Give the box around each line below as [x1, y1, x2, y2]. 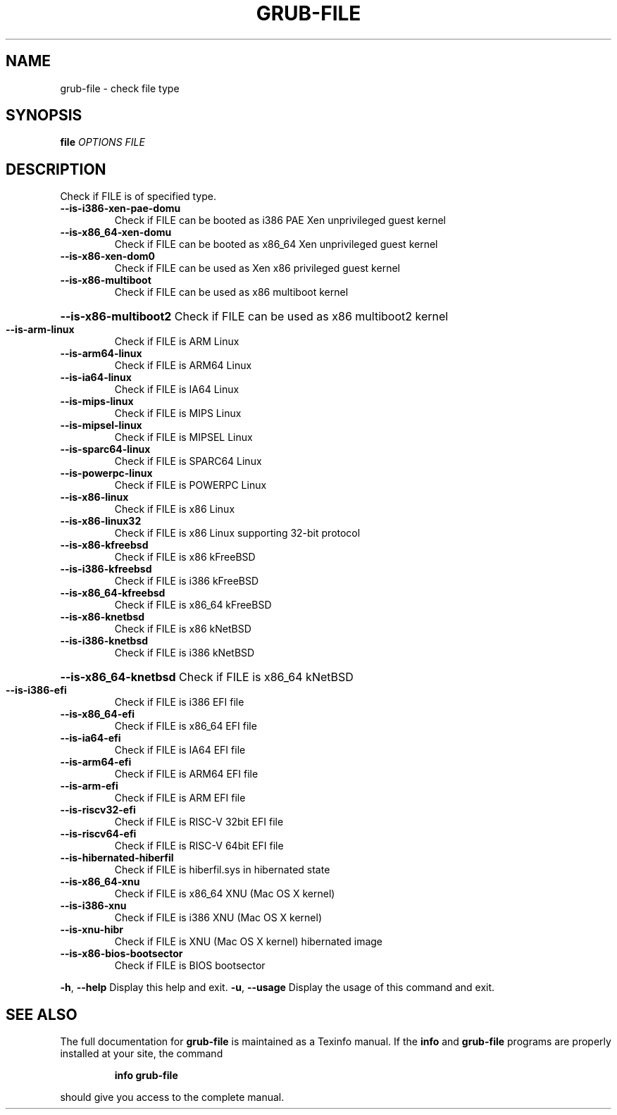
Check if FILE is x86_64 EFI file [114, 720, 257, 733]
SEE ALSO [6, 1005, 77, 1023]
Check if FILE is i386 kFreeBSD [114, 575, 259, 587]
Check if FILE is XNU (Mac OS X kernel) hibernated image [114, 935, 383, 948]
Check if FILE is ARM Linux [114, 335, 239, 348]
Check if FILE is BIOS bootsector [114, 959, 266, 972]
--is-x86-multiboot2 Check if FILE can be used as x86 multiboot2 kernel [60, 309, 449, 324]
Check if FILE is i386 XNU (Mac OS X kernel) [114, 911, 322, 924]
